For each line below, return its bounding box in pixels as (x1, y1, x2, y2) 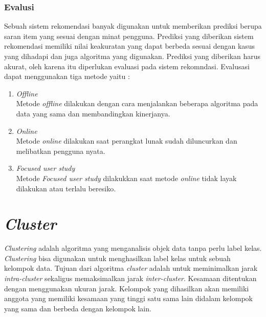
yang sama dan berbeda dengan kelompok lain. (4, 303, 151, 313)
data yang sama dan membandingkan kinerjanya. (16, 108, 170, 118)
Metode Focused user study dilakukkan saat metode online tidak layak (16, 172, 237, 183)
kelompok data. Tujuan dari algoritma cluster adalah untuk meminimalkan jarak (4, 263, 258, 273)
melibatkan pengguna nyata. (16, 145, 105, 156)
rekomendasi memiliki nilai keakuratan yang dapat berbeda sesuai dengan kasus (4, 41, 255, 51)
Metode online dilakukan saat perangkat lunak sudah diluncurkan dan (16, 135, 237, 146)
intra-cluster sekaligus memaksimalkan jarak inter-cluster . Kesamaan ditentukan (4, 273, 257, 284)
